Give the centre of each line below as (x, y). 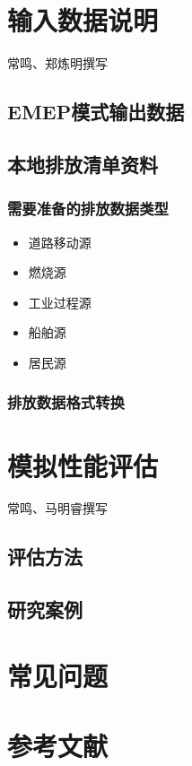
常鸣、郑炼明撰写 (57, 63)
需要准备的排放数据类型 (88, 209)
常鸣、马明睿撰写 (57, 508)
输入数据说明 (83, 20)
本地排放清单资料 (83, 164)
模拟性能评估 (83, 465)
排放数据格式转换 (66, 402)
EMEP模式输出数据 (96, 112)
